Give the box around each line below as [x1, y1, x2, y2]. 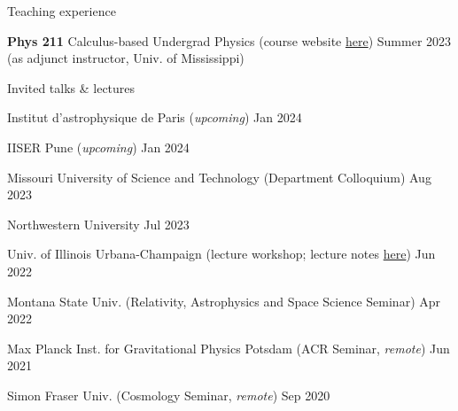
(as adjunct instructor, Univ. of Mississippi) [7, 49, 245, 67]
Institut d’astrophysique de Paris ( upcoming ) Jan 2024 [7, 108, 302, 127]
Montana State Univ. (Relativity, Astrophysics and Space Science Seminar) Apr [7, 291, 441, 310]
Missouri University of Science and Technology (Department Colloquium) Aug [7, 167, 431, 186]
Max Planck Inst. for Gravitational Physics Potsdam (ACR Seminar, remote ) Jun [7, 338, 450, 357]
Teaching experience [7, 2, 116, 19]
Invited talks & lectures [7, 78, 136, 97]
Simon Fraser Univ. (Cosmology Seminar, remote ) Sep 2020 [7, 385, 330, 404]
